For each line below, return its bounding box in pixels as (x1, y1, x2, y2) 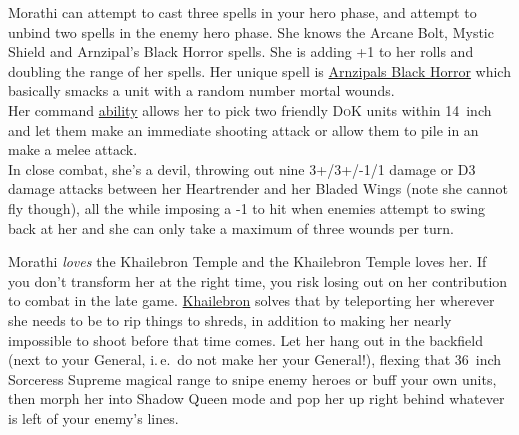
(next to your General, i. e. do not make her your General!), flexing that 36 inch (8, 349, 502, 370)
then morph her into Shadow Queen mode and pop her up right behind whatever (8, 388, 505, 409)
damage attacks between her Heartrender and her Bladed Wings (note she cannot (8, 178, 508, 199)
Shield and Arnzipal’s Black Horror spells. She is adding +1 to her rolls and (8, 41, 474, 62)
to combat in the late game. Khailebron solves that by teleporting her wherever (8, 290, 495, 311)
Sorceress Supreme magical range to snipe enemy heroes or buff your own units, (8, 368, 497, 389)
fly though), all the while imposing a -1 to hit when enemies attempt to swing (8, 197, 485, 218)
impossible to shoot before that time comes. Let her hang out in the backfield (8, 329, 484, 350)
